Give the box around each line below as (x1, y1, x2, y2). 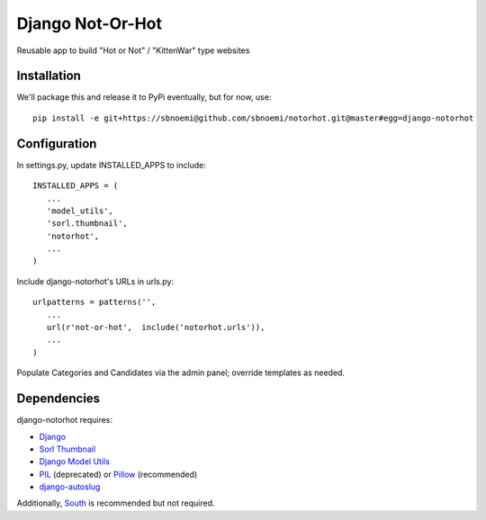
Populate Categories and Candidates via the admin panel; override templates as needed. (16, 367, 346, 378)
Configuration (16, 136, 97, 151)
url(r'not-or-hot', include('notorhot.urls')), (46, 322, 265, 333)
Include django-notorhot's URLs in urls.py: (16, 275, 175, 287)
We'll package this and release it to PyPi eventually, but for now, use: (16, 92, 272, 103)
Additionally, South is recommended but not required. (16, 498, 215, 508)
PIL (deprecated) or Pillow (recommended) (39, 469, 198, 480)
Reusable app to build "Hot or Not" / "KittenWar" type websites (16, 45, 250, 56)
